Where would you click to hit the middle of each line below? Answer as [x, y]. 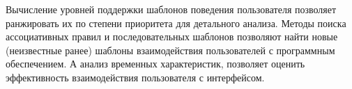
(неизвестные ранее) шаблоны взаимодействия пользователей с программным [170, 50]
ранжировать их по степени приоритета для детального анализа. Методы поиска [176, 23]
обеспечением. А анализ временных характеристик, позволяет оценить [155, 64]
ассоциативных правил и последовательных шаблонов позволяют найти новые [172, 37]
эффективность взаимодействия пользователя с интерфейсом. [135, 77]
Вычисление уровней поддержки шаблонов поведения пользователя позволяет [171, 9]
